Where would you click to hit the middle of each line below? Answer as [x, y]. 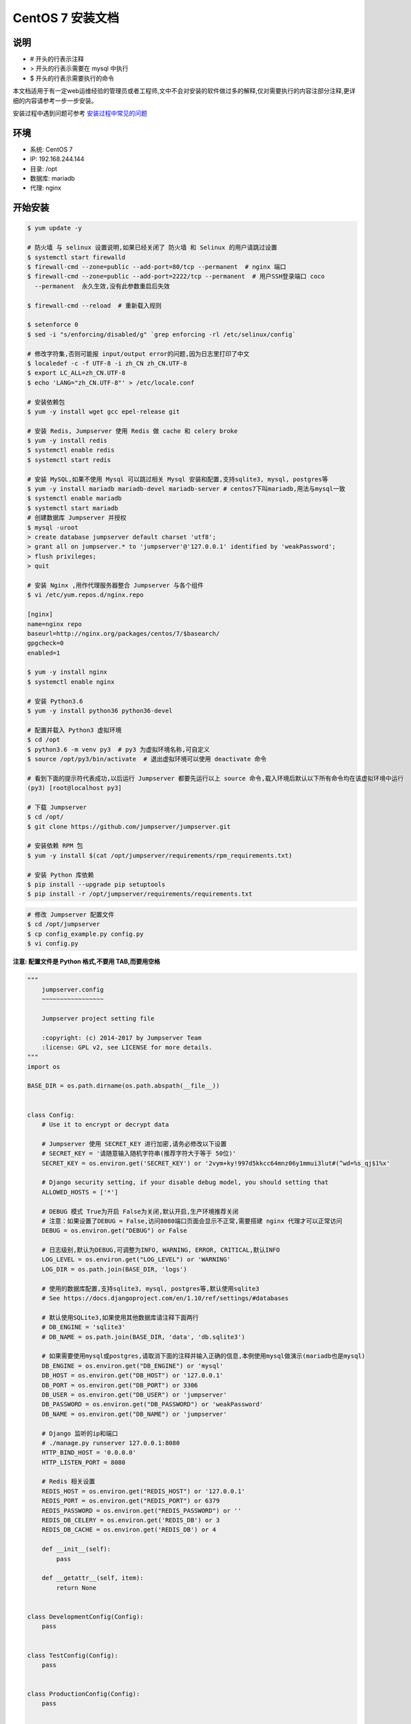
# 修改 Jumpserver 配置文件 [71, 915]
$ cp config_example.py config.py [85, 934]
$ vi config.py [53, 944]
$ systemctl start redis [69, 460]
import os [44, 1066]
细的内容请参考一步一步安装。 [55, 101]
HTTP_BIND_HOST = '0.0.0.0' [89, 1453]
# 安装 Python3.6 [55, 701]
